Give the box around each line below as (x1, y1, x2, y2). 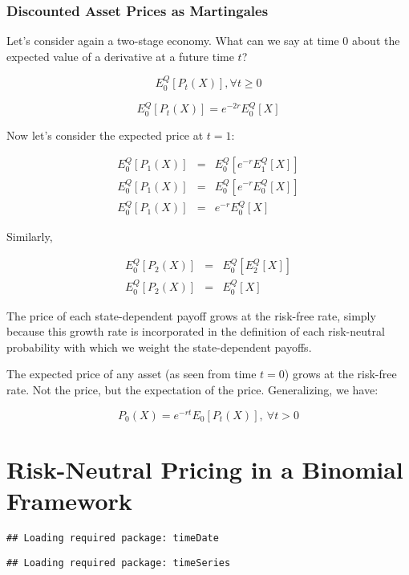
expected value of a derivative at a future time (6, 47, 234, 64)
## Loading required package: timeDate (6, 532, 219, 544)
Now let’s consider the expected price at (6, 126, 204, 143)
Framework (6, 484, 132, 517)
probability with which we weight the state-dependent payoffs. (6, 338, 312, 355)
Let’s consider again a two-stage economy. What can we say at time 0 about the (6, 32, 400, 49)
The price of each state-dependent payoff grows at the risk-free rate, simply (6, 307, 376, 324)
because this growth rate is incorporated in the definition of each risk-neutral (6, 323, 385, 340)
